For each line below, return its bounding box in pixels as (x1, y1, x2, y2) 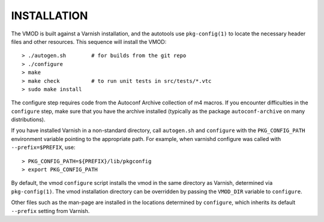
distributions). (11, 116, 46, 123)
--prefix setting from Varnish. (11, 207, 90, 214)
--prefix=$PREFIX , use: (11, 144, 76, 151)
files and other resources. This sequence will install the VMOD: (11, 38, 167, 45)
